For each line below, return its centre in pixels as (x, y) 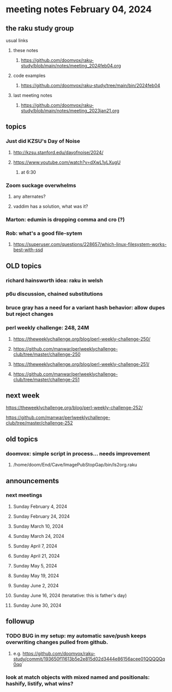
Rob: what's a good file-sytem (44, 233)
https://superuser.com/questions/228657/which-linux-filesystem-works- (90, 244)
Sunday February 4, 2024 (40, 506)
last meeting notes (33, 95)
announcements (32, 481)
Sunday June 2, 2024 (36, 585)
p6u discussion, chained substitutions (54, 294)
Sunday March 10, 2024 (38, 526)
